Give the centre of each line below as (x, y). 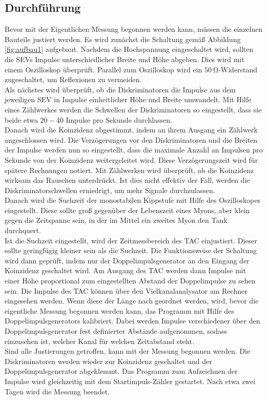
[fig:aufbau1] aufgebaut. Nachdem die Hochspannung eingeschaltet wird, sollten (129, 49)
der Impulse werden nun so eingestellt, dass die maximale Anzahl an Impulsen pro (134, 150)
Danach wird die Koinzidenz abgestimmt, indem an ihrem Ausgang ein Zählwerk (131, 130)
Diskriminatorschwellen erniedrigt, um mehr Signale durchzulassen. (110, 190)
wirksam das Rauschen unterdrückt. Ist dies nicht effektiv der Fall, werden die (127, 180)
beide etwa (21, 119)
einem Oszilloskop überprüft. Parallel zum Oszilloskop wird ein (104, 69)
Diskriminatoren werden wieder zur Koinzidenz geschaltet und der (108, 361)
